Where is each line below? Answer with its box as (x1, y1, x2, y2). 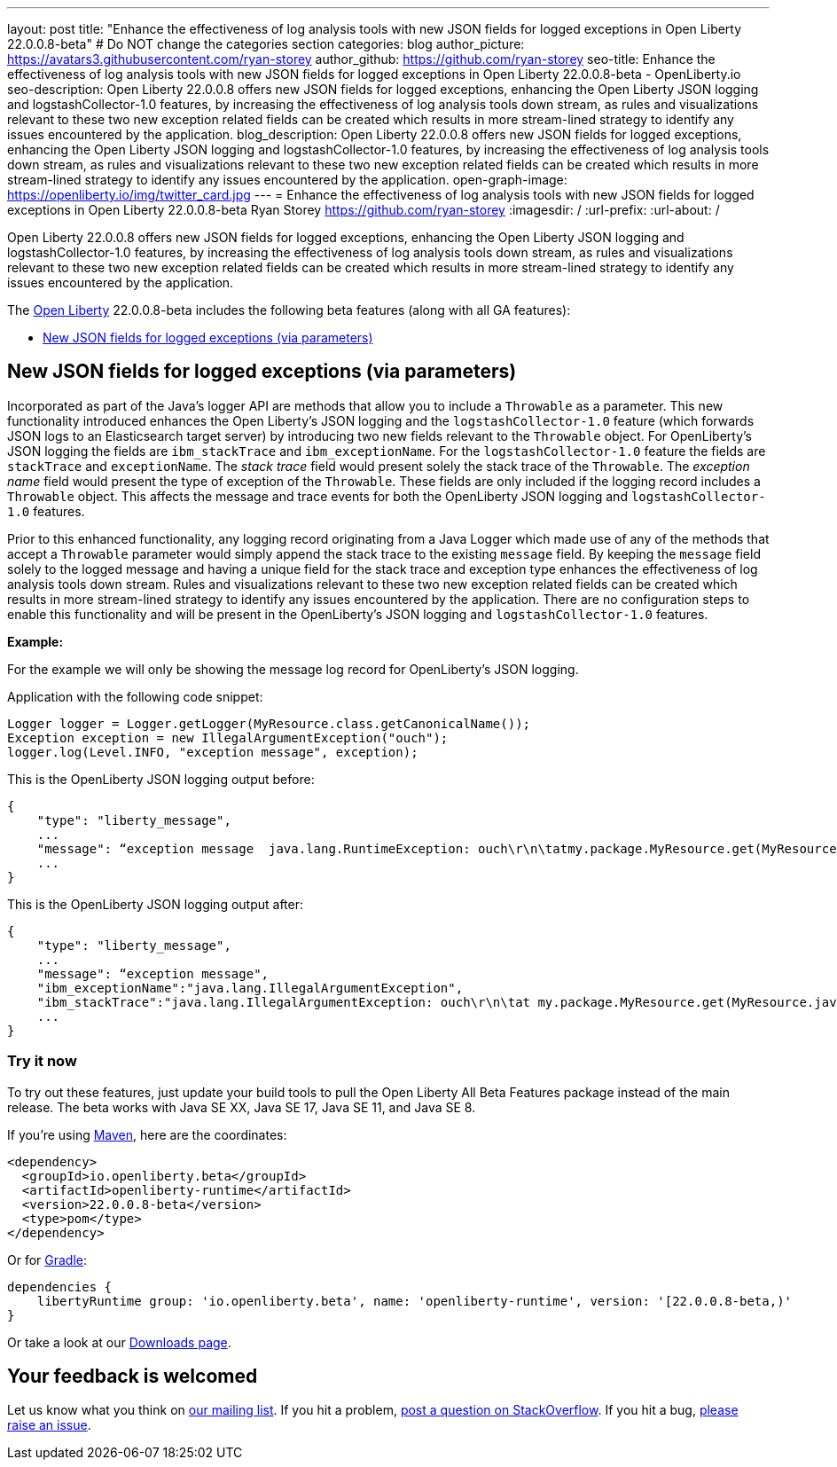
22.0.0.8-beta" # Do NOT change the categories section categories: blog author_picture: (7, 36, 525, 51)
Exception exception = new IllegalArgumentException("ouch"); (7, 730, 449, 745)
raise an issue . (7, 1417, 91, 1433)
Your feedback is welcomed (7, 1365, 258, 1388)
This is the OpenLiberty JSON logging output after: (7, 896, 304, 912)
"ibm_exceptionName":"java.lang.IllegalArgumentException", (36, 980, 464, 995)
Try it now (7, 1052, 77, 1071)
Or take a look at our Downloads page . (7, 1334, 231, 1350)
